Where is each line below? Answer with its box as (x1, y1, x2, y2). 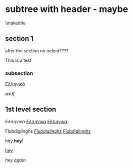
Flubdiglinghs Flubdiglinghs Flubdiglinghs (5, 128, 91, 134)
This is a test (5, 57, 31, 63)
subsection (5, 70, 33, 77)
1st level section (5, 105, 56, 114)
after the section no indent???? (5, 47, 68, 53)
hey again (5, 157, 26, 163)
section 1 (5, 34, 33, 43)
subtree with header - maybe (5, 3, 128, 15)
